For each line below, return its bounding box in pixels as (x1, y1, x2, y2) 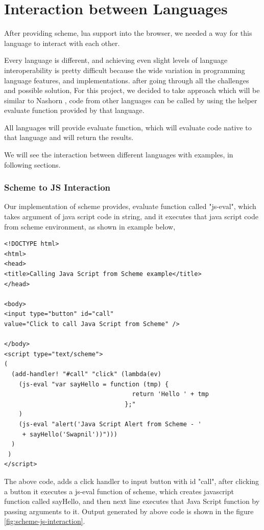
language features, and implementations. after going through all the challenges (4, 75, 249, 85)
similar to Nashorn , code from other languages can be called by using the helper (4, 95, 257, 105)
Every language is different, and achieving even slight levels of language (4, 55, 228, 65)
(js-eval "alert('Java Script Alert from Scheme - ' (18, 420, 202, 428)
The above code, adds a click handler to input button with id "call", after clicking (4, 475, 259, 486)
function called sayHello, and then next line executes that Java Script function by (4, 496, 260, 506)
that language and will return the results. (4, 132, 134, 143)
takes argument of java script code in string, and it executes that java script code (4, 211, 258, 222)
